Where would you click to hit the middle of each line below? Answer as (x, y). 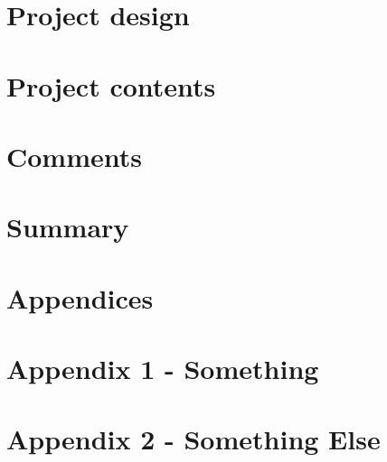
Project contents (111, 85)
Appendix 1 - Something (163, 369)
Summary (68, 227)
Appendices (80, 297)
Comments (74, 156)
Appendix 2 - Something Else (193, 439)
